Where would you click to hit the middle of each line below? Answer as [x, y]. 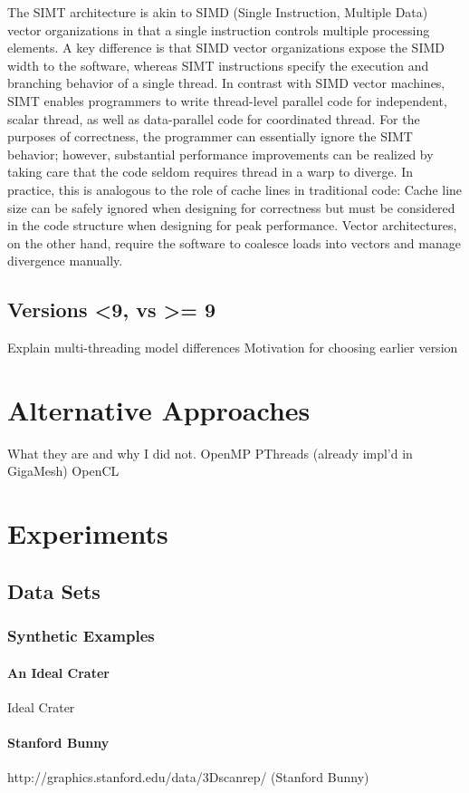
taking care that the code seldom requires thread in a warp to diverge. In [210, 172]
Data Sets [54, 590]
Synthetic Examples [81, 636]
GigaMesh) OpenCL [63, 471]
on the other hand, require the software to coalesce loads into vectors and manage [234, 242]
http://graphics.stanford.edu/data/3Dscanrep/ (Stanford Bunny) [188, 777]
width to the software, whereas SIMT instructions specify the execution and [218, 65]
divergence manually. [65, 261]
